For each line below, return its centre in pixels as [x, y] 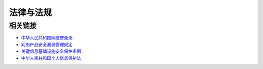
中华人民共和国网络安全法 [47, 38]
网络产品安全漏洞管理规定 [47, 44]
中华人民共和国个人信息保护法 [51, 58]
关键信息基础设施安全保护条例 [51, 51]
